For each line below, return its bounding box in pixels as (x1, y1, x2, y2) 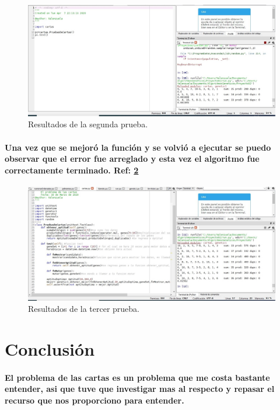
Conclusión (5, 337, 95, 361)
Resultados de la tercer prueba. (28, 303, 140, 315)
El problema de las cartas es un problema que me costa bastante (5, 371, 270, 383)
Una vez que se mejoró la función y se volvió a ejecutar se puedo (5, 141, 271, 153)
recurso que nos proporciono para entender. (5, 394, 184, 406)
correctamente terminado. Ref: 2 (5, 164, 139, 176)
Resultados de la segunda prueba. (28, 118, 148, 130)
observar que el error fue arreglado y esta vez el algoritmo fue (5, 152, 260, 165)
